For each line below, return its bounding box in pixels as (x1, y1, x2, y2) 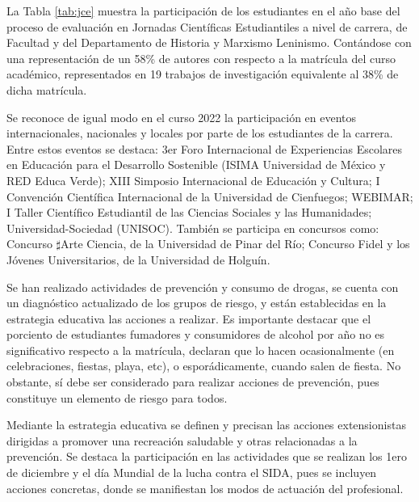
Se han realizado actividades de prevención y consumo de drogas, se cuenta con (6, 278, 399, 295)
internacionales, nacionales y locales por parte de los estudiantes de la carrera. (6, 124, 393, 141)
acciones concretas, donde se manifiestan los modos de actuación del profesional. (6, 479, 404, 496)
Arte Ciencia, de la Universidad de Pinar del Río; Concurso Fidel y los (61, 235, 410, 252)
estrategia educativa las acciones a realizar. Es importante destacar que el (6, 310, 371, 327)
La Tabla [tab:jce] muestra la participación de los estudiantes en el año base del (6, 2, 400, 19)
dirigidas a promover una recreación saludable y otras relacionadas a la (6, 432, 358, 449)
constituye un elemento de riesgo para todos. (6, 389, 228, 406)
